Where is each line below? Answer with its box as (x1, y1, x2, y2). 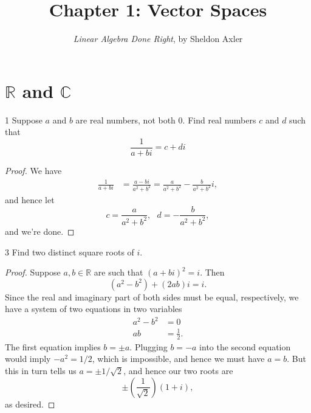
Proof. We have (5, 164, 62, 176)
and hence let (5, 193, 55, 206)
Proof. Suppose (5, 266, 61, 279)
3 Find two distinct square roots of (5, 245, 134, 258)
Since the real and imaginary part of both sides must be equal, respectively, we (5, 290, 299, 303)
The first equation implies (5, 340, 101, 353)
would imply (5, 352, 51, 365)
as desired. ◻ (5, 397, 55, 410)
